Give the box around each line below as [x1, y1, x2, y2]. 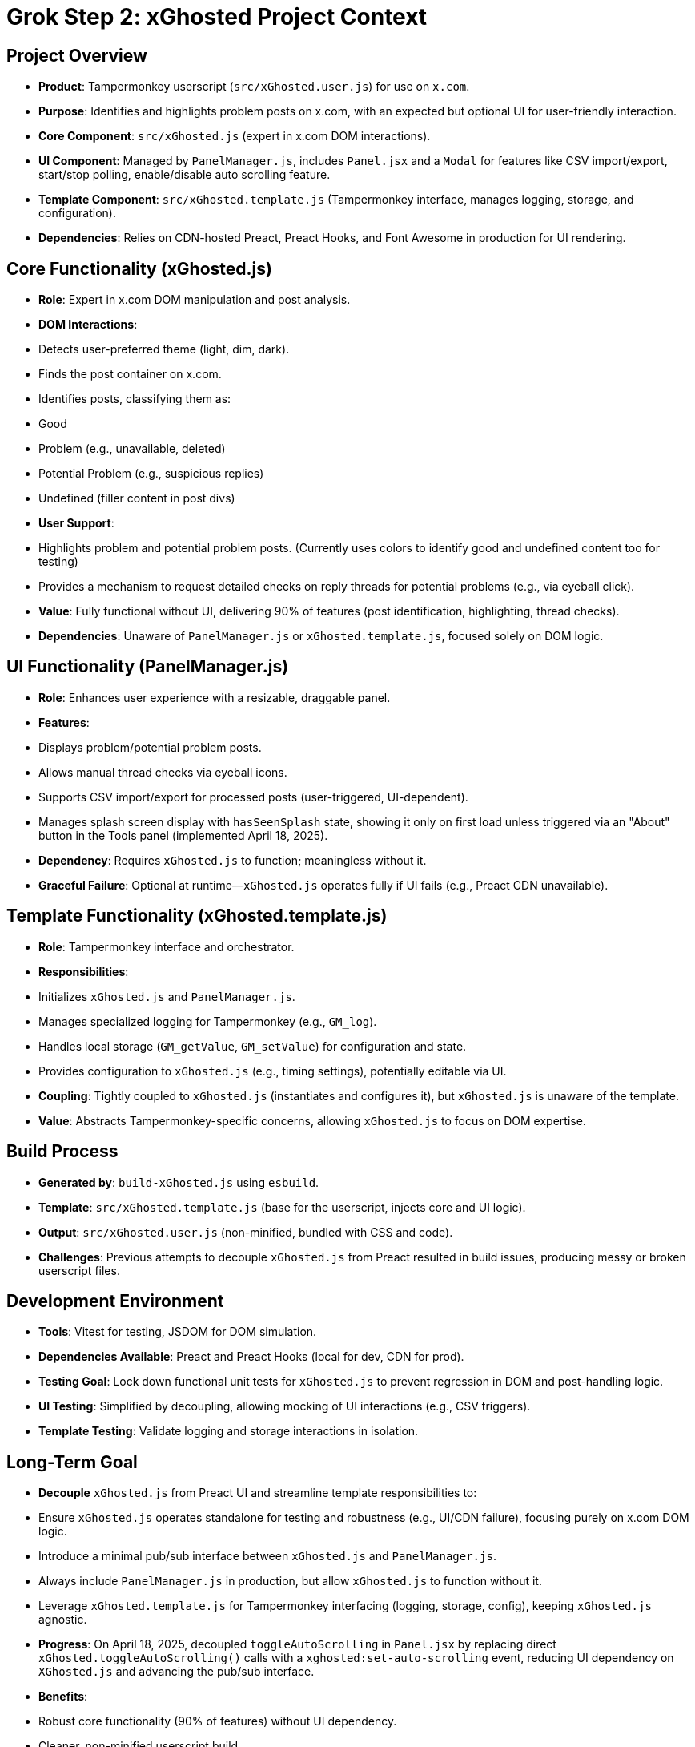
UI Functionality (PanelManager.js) [6, 656, 289, 677]
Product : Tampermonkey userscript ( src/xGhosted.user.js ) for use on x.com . [38, 79, 470, 94]
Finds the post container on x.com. [38, 367, 222, 381]
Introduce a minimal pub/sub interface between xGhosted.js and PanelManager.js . [38, 1549, 496, 1563]
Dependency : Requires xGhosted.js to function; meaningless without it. [38, 853, 427, 867]
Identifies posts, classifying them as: [38, 392, 231, 406]
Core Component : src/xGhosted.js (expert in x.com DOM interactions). [38, 129, 431, 143]
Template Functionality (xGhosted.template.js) [6, 906, 388, 926]
